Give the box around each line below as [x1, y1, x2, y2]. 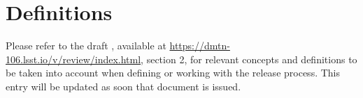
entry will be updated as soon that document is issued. [6, 79, 241, 93]
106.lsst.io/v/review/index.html [6, 51, 141, 66]
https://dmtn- [169, 38, 230, 53]
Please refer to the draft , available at [6, 38, 166, 53]
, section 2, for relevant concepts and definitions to [141, 51, 357, 66]
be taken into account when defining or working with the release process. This [6, 65, 341, 80]
